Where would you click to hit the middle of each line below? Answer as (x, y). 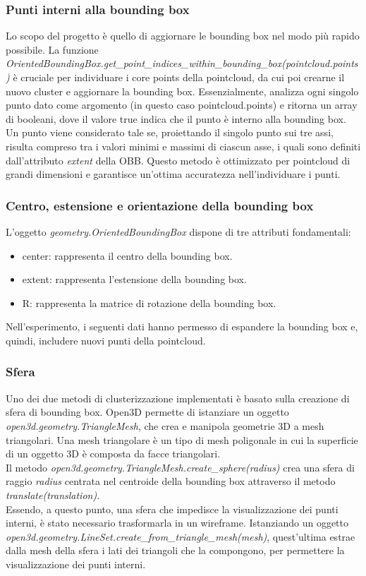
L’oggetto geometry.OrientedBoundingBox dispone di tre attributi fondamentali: (178, 231)
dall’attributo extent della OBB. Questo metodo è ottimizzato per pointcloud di (178, 160)
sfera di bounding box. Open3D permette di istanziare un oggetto (147, 412)
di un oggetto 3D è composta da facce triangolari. (113, 454)
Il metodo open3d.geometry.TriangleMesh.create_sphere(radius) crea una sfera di (180, 467)
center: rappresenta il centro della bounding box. (127, 255)
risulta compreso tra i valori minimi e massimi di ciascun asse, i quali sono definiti (183, 146)
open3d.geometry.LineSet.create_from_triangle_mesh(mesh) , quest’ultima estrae (181, 536)
